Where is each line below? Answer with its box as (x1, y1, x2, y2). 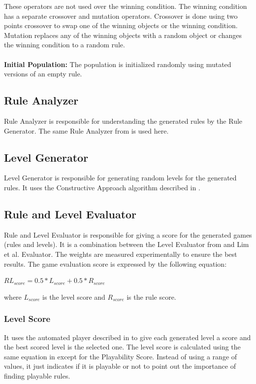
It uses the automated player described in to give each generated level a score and (4, 332, 251, 342)
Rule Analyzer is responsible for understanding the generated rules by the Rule (4, 115, 243, 126)
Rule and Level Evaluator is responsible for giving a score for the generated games (4, 229, 252, 240)
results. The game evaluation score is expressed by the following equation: (4, 258, 227, 269)
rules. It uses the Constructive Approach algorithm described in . (4, 182, 200, 192)
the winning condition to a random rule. (4, 39, 125, 50)
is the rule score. (127, 291, 176, 302)
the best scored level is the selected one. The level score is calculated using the (4, 342, 241, 352)
